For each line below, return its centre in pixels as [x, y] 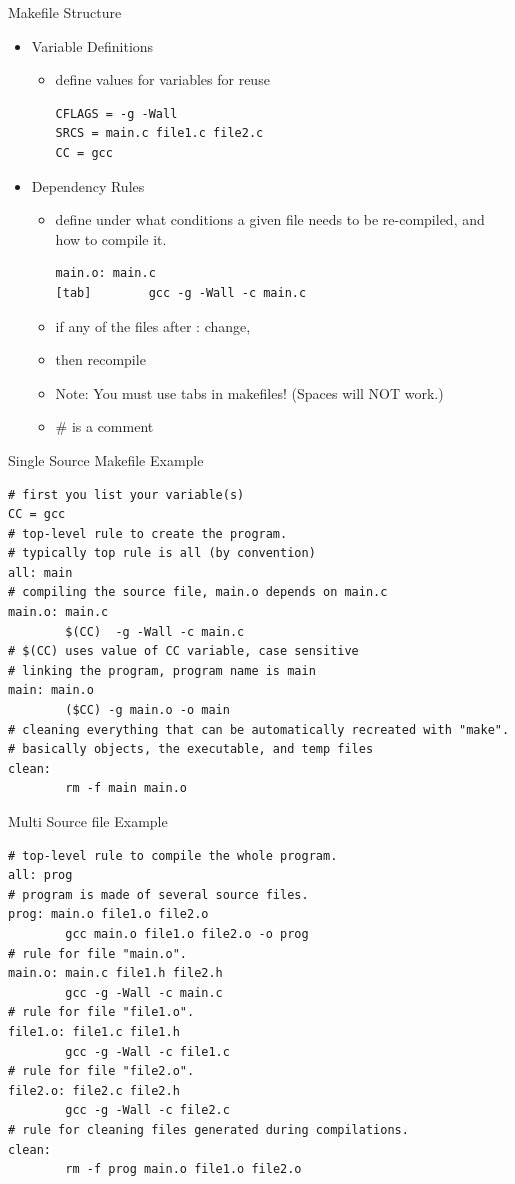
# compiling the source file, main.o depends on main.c [198, 592]
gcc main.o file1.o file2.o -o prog [187, 933]
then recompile [100, 359]
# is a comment [104, 426]
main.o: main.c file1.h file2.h [115, 973]
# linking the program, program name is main [162, 670]
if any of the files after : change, [153, 325]
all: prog [40, 875]
